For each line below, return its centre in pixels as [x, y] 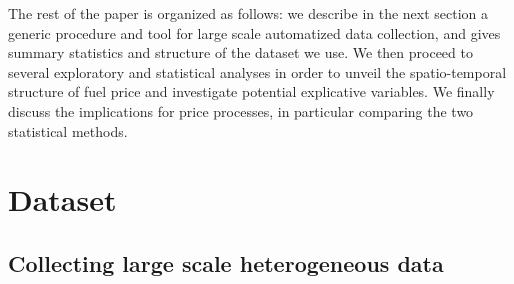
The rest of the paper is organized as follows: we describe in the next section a [248, 13]
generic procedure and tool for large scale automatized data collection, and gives [254, 32]
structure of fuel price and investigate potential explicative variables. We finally [251, 91]
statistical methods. [68, 130]
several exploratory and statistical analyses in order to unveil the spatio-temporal [257, 71]
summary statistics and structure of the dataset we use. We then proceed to [240, 52]
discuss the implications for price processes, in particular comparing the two [241, 110]
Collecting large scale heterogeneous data [226, 262]
